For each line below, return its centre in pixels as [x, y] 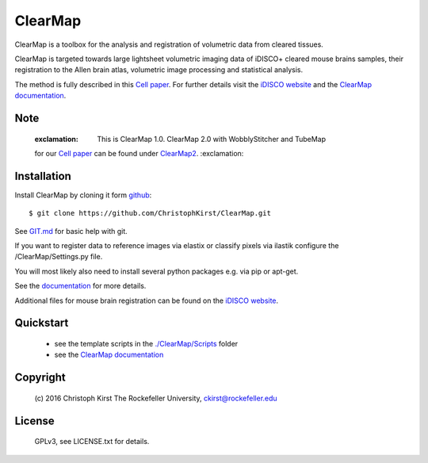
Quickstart [42, 323]
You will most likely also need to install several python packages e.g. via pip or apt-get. [157, 271]
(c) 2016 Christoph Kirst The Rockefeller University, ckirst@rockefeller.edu [156, 398]
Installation [43, 176]
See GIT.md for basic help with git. [71, 231]
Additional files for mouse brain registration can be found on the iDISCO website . [147, 300]
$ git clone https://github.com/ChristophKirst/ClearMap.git [150, 213]
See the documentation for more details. [80, 286]
